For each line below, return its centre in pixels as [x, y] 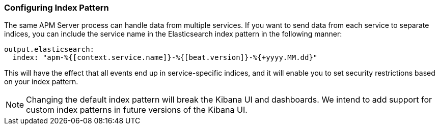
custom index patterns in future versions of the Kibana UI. [137, 110]
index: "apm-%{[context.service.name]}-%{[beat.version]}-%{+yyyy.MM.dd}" [165, 58]
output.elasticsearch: [49, 50]
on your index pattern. [41, 82]
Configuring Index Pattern [57, 8]
